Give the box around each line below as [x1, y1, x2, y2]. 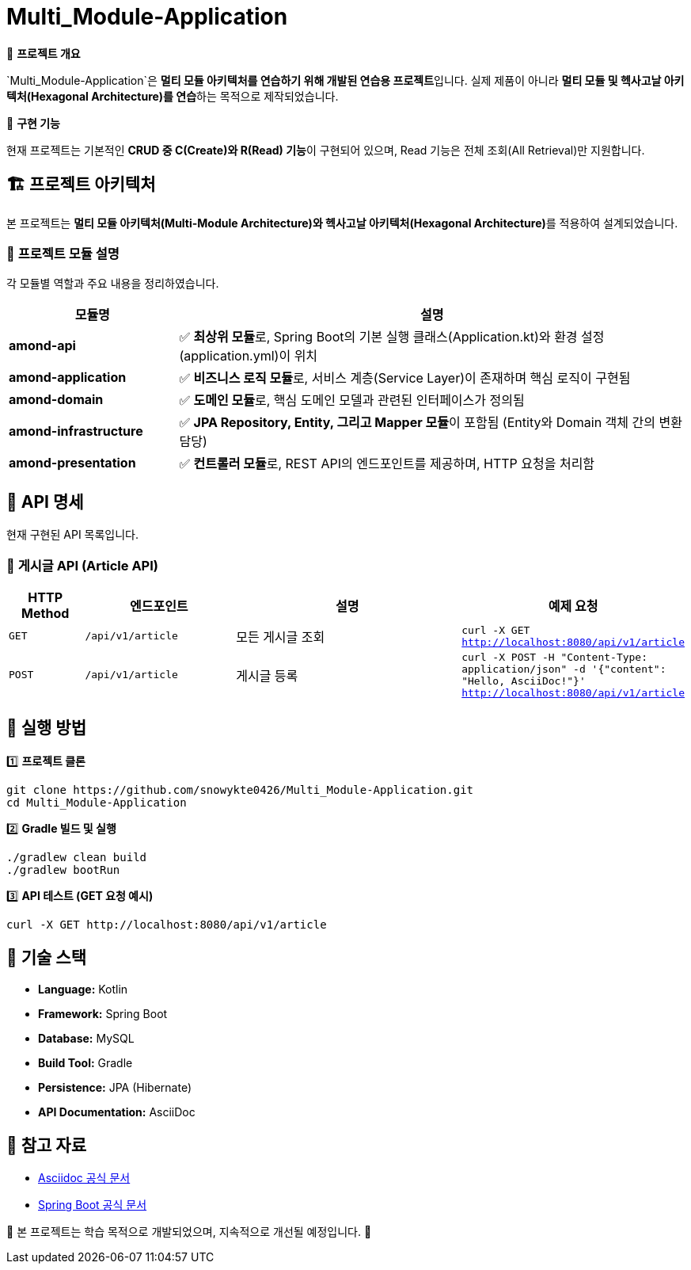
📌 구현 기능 [6, 116, 60, 130]
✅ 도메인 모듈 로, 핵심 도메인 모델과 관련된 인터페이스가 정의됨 [179, 392, 525, 409]
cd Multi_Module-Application [6, 795, 187, 809]
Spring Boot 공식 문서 [38, 1198, 147, 1212]
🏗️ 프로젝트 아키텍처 [6, 174, 156, 195]
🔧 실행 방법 [6, 718, 87, 738]
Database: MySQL [38, 1031, 135, 1045]
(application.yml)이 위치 [179, 348, 318, 364]
